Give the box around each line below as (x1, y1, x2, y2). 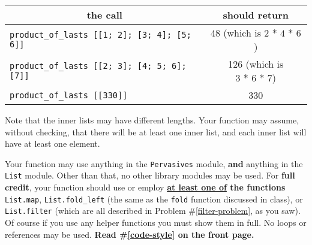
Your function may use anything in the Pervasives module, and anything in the (5, 157, 303, 170)
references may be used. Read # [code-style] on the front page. (5, 228, 254, 240)
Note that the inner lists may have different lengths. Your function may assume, (5, 114, 299, 126)
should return (223, 8, 289, 22)
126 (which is (228, 57, 284, 71)
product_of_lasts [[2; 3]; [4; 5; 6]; (10, 61, 187, 71)
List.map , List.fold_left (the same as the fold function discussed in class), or (5, 192, 303, 205)
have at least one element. (5, 137, 100, 150)
